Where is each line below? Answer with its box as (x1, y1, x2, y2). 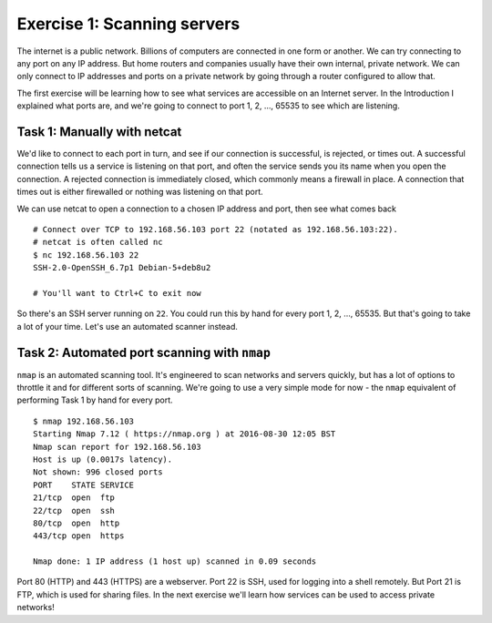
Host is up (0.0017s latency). (33, 454, 173, 465)
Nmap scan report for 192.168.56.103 (33, 442, 202, 452)
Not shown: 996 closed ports (33, 467, 163, 477)
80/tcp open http (33, 517, 120, 528)
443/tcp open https (33, 531, 125, 541)
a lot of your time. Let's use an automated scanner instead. (16, 321, 239, 332)
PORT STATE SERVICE (33, 479, 135, 490)
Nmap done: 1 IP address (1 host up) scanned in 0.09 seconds (33, 557, 317, 567)
